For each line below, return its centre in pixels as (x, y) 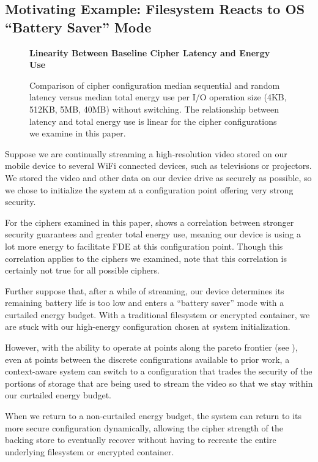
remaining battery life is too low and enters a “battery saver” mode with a (145, 303)
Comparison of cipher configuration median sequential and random (155, 85)
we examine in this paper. (78, 133)
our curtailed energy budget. (58, 395)
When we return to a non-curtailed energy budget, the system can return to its (153, 416)
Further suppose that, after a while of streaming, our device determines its (145, 290)
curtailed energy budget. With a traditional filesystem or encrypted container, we (157, 314)
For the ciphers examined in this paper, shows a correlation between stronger (150, 222)
